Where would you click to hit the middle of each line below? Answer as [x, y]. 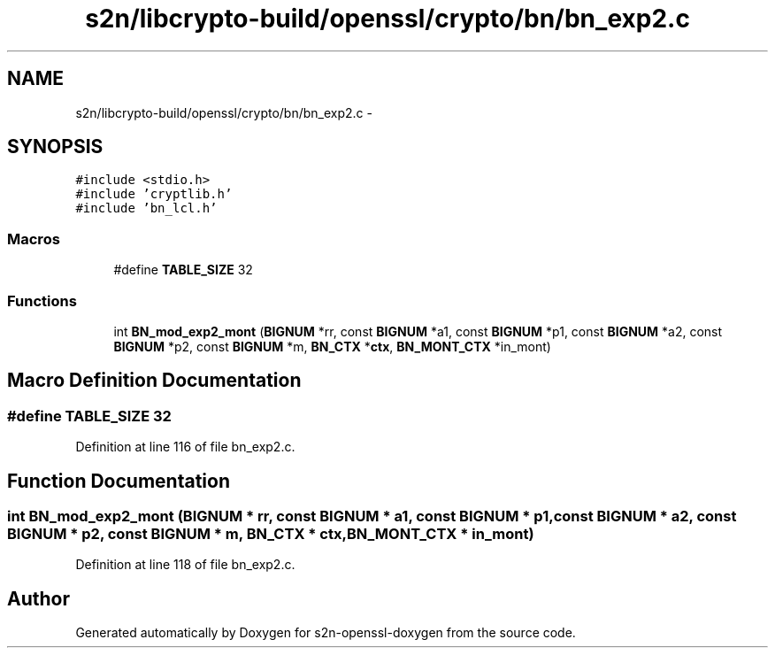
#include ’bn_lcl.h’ [146, 208]
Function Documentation [119, 481]
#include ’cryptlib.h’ [154, 194]
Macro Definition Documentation [154, 381]
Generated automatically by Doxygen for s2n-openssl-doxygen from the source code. [326, 633]
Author [38, 598]
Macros [34, 239]
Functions [42, 301]
